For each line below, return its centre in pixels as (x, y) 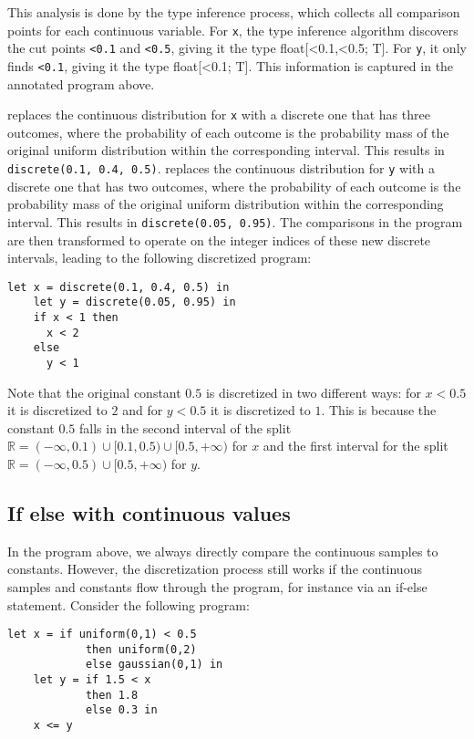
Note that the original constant (94, 392)
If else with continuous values (149, 512)
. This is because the (379, 410)
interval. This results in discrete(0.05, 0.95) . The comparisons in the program (235, 221)
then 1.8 (112, 695)
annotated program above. (81, 83)
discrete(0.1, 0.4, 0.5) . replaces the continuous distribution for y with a (221, 168)
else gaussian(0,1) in (154, 665)
